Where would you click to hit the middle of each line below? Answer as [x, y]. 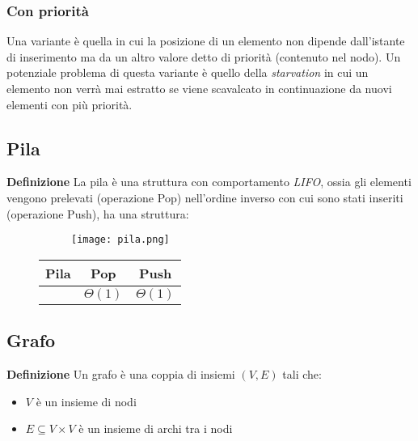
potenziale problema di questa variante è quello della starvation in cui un [188, 72]
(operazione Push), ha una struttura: [98, 213]
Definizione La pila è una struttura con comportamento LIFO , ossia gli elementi [209, 182]
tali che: [302, 374]
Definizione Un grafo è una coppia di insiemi [121, 374]
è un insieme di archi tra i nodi [156, 428]
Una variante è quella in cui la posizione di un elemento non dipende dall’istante [206, 41]
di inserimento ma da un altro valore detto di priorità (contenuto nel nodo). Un [204, 56]
